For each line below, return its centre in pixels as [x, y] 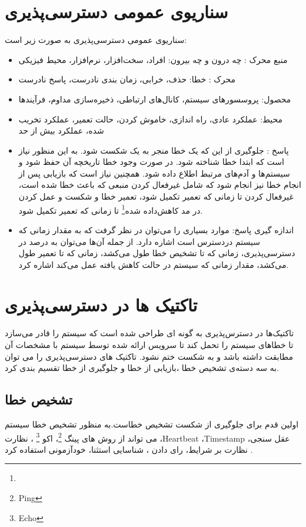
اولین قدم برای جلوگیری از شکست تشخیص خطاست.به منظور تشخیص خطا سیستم [152, 424]
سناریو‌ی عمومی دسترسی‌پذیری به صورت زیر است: [96, 40]
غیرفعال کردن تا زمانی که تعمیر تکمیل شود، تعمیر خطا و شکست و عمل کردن [156, 196]
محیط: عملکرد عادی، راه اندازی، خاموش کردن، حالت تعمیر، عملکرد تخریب [151, 119]
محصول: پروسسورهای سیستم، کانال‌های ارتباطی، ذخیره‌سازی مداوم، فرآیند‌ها [155, 99]
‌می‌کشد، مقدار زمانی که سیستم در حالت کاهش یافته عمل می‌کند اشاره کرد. [154, 264]
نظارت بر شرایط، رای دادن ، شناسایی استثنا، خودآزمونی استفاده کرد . [129, 449]
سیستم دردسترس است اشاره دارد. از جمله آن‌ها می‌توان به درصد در [139, 241]
